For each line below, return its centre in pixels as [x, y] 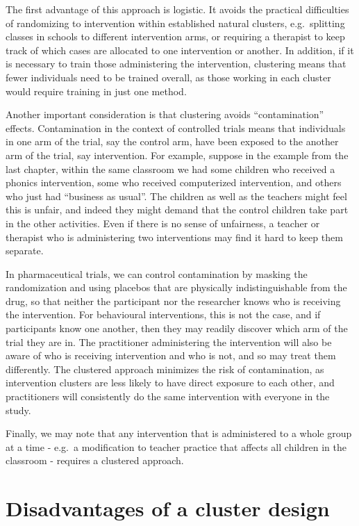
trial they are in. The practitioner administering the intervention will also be [169, 342]
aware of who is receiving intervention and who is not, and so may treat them [171, 355]
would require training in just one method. [96, 91]
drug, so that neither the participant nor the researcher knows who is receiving [173, 301]
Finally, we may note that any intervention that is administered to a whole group [179, 433]
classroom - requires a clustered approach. [95, 460]
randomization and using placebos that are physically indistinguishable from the [176, 287]
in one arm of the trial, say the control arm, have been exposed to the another [172, 141]
